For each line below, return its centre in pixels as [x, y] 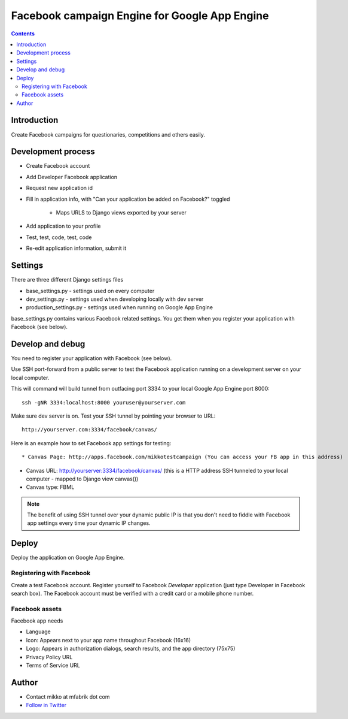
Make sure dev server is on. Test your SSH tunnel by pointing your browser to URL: [113, 416]
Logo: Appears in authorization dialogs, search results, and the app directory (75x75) [131, 649]
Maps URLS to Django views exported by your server [121, 213]
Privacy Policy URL [49, 657]
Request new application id [59, 188]
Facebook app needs [37, 621]
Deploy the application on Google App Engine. [68, 558]
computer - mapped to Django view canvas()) [82, 479]
